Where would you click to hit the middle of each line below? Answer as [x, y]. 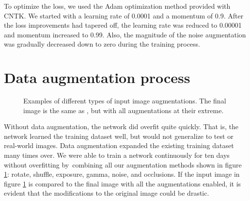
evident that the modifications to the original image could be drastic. [107, 193]
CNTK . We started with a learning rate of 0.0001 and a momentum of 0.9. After [124, 15]
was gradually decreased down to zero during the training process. [102, 44]
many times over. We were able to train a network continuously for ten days [117, 155]
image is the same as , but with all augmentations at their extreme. [124, 110]
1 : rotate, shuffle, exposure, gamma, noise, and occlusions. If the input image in [122, 174]
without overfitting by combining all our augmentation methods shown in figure [123, 164]
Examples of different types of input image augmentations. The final [125, 101]
